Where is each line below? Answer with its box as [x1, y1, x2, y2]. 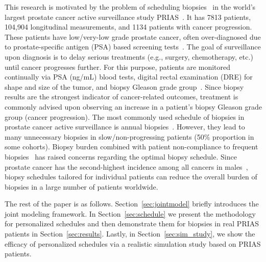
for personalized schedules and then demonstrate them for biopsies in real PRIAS [5, 218, 259, 229]
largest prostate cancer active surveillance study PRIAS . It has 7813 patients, [5, 11, 251, 22]
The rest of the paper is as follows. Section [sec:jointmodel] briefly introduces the [5, 198, 259, 209]
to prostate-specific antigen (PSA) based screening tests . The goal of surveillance [5, 41, 261, 52]
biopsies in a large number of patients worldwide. [5, 181, 158, 192]
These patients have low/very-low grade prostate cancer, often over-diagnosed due [5, 31, 261, 42]
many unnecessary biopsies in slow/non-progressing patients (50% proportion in [5, 131, 254, 142]
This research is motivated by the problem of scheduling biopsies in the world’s [5, 2, 256, 12]
